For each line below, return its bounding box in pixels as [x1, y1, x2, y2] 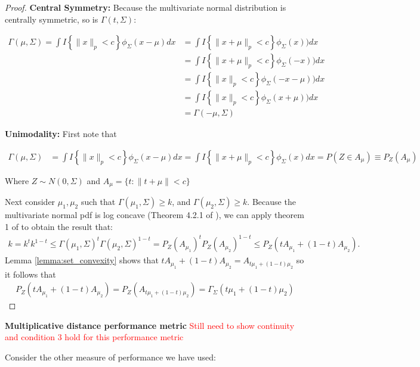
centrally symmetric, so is [5, 13, 98, 25]
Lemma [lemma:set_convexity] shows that [5, 254, 159, 266]
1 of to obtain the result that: [5, 220, 113, 233]
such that [81, 195, 116, 208]
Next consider [5, 195, 55, 208]
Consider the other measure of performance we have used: [5, 350, 216, 363]
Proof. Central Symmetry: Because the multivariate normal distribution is [5, 1, 286, 13]
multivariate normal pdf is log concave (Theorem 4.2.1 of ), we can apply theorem [5, 209, 304, 221]
